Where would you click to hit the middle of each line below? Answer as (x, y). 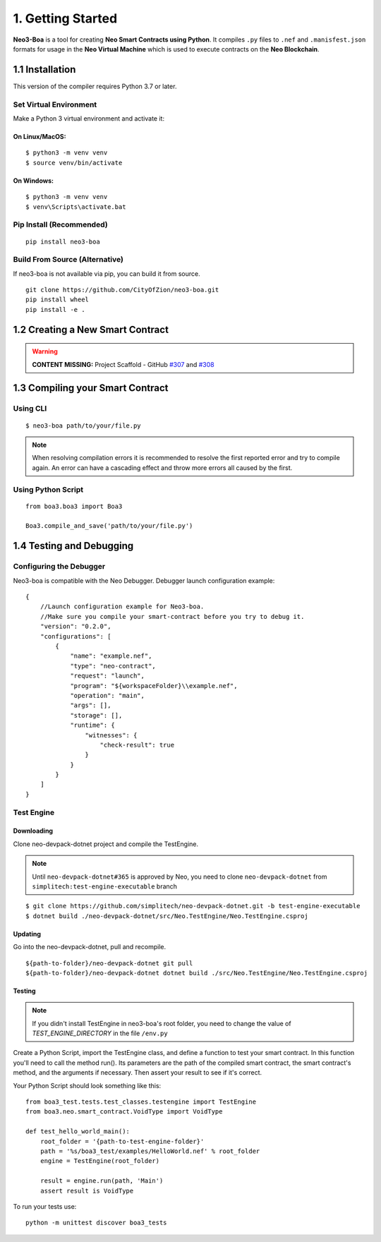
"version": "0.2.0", (75, 627)
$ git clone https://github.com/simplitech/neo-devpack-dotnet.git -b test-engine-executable (193, 906)
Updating (27, 934)
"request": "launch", (107, 676)
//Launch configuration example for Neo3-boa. (122, 607)
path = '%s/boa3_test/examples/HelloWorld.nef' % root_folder (150, 1151)
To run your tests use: (45, 1206)
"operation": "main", (107, 695)
